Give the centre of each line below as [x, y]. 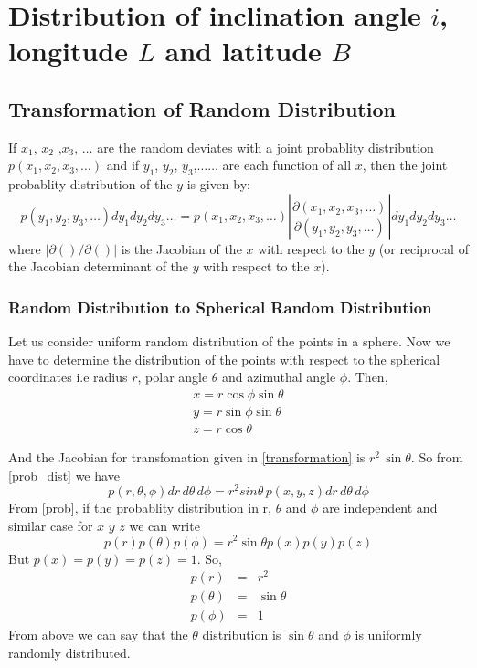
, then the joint [405, 165]
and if [123, 165]
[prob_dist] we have [64, 475]
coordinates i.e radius [68, 377]
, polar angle [173, 377]
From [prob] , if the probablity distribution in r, [140, 508]
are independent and [380, 508]
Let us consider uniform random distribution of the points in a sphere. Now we [229, 341]
